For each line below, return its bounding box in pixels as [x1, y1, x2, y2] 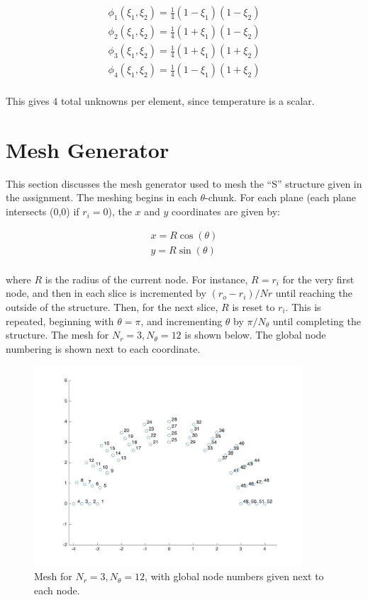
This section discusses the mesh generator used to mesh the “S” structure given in [6, 176, 362, 191]
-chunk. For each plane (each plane [205, 190, 356, 205]
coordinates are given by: [172, 204, 281, 219]
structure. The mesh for [6, 327, 109, 342]
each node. [34, 582, 80, 597]
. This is [285, 299, 321, 314]
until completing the [272, 313, 361, 328]
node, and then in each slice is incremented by [6, 285, 206, 300]
